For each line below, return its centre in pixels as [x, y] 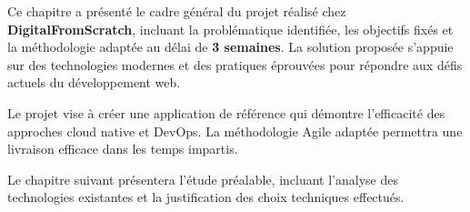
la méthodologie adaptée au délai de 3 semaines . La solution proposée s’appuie [230, 47]
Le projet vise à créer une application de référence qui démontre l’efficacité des [226, 112]
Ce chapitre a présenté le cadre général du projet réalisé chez [177, 11]
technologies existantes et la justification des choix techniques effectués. [206, 197]
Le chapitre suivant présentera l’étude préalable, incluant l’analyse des [203, 179]
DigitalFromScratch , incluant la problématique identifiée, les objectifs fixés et [230, 29]
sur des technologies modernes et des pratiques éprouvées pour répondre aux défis [235, 64]
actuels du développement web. [94, 82]
